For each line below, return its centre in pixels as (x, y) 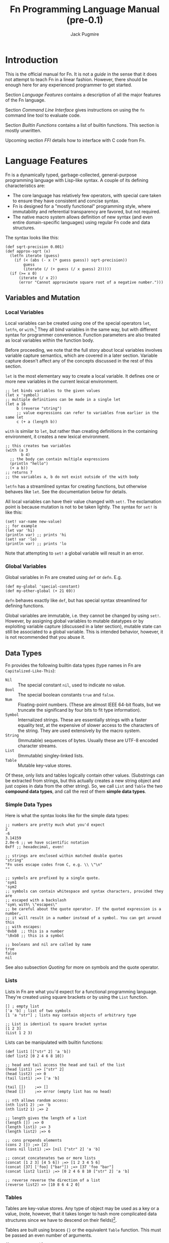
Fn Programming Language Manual (85, 9)
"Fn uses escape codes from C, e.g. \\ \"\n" (54, 865)
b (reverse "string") (39, 408)
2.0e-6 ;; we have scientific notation (47, 843)
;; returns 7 (19, 472)
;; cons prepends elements (34, 1140)
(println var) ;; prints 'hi (36, 535)
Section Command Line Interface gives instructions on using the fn (75, 109)
